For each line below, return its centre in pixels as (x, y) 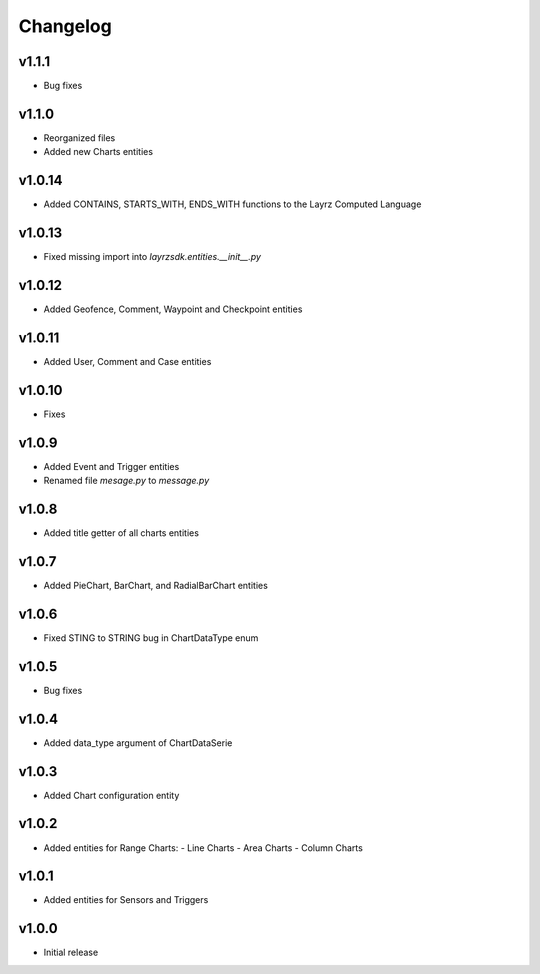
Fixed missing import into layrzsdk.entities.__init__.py (152, 257)
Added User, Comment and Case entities (127, 361)
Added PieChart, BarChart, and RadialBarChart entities (156, 585)
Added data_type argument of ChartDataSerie (138, 742)
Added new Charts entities (98, 152)
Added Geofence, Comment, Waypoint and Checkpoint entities (173, 309)
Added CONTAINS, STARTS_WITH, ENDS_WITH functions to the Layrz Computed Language (232, 204)
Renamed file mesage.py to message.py (126, 481)
